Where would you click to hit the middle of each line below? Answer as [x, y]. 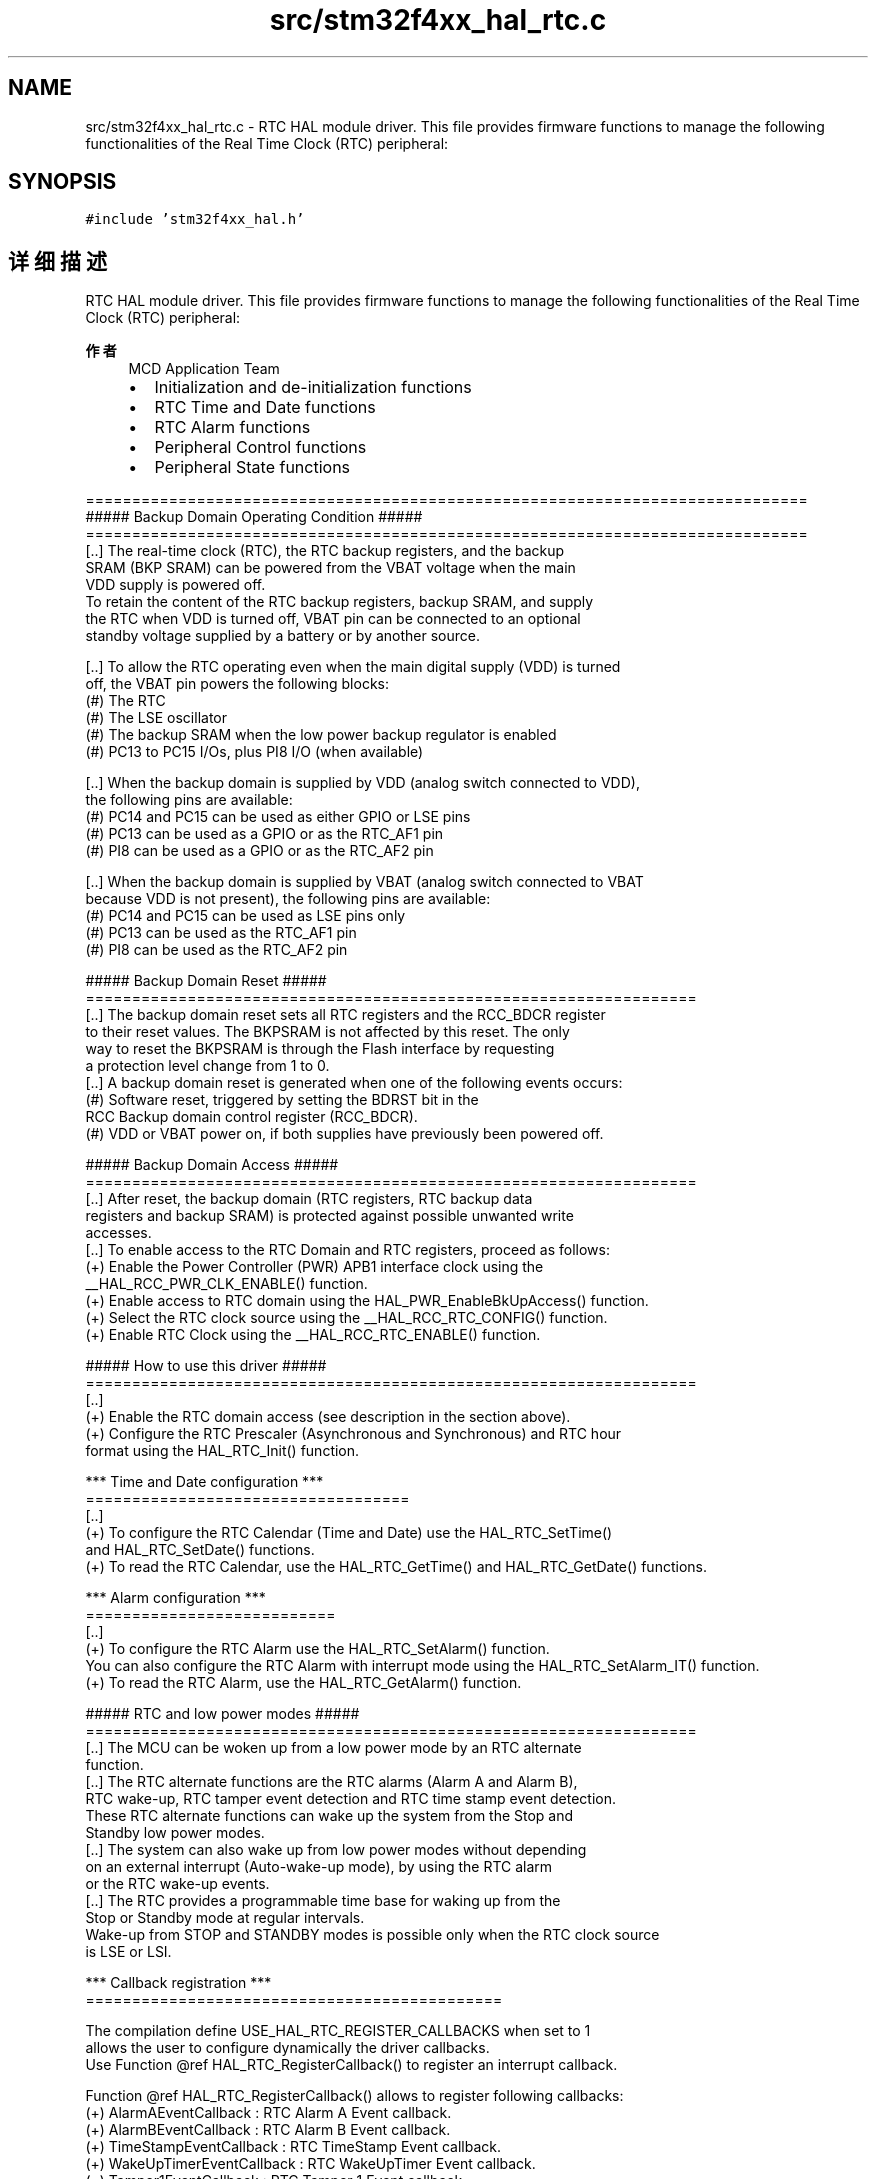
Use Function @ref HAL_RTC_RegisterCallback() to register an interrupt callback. [351, 2065]
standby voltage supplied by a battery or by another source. [282, 636]
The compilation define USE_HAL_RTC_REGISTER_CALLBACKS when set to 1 [338, 2031]
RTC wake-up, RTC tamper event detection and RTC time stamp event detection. [351, 1799]
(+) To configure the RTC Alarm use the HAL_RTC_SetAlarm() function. [317, 1649]
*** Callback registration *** [178, 1983]
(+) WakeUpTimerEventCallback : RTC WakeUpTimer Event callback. [310, 2164]
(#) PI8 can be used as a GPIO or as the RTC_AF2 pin [259, 851]
